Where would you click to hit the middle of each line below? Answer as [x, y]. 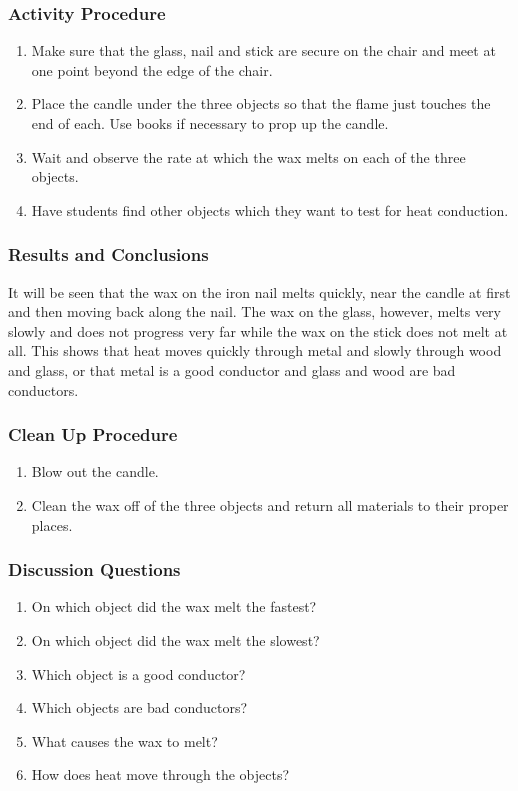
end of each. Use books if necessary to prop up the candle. [210, 123]
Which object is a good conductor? [138, 673]
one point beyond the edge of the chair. [152, 69]
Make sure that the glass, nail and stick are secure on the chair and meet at [263, 50]
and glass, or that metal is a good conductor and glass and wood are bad [232, 369]
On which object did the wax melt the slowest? [175, 639]
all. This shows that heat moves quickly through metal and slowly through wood [255, 350]
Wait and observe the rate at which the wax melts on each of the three [248, 156]
